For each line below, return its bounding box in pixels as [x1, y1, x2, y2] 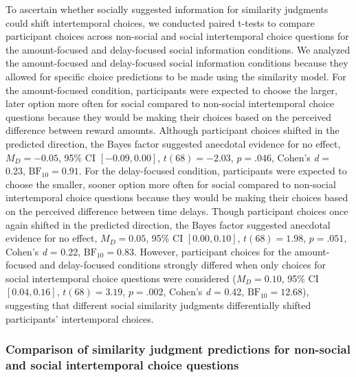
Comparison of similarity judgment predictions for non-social [5, 341, 351, 358]
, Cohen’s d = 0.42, [163, 284, 245, 299]
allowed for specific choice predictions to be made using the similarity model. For [5, 69, 346, 83]
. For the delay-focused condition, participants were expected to [78, 163, 347, 178]
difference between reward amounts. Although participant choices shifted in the [5, 123, 340, 137]
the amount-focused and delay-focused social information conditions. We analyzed [5, 42, 351, 56]
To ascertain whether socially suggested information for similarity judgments [5, 2, 329, 16]
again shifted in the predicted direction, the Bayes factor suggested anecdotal [5, 217, 331, 231]
